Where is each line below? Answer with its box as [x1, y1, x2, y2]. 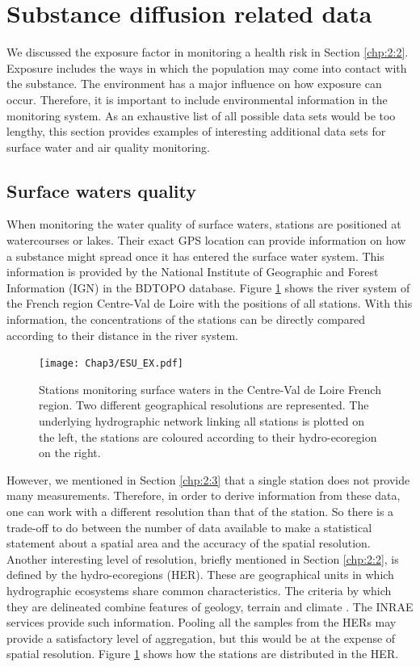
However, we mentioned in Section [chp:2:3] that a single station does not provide [6, 471, 410, 488]
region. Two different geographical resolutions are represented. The [39, 396, 369, 413]
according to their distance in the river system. [6, 326, 238, 343]
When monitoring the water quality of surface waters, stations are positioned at [6, 216, 401, 233]
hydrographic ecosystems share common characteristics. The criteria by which [6, 582, 392, 599]
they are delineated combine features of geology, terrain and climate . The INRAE [6, 598, 414, 615]
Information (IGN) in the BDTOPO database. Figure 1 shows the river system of [6, 279, 410, 296]
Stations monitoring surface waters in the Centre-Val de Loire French [39, 380, 381, 397]
